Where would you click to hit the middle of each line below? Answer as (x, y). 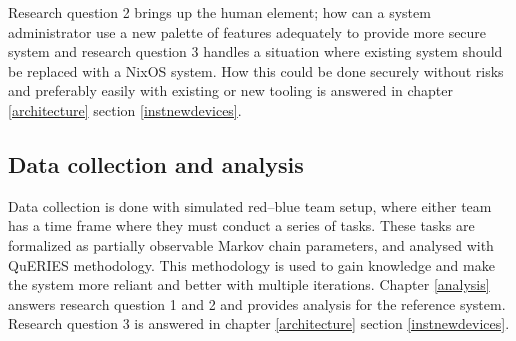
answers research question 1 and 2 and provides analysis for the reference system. (257, 303)
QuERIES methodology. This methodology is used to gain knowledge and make (251, 264)
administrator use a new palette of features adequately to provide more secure (247, 31)
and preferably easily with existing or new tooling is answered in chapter (231, 90)
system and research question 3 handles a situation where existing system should (255, 51)
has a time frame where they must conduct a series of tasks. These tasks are (241, 225)
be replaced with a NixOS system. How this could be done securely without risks (256, 70)
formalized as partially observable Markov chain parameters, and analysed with (251, 244)
